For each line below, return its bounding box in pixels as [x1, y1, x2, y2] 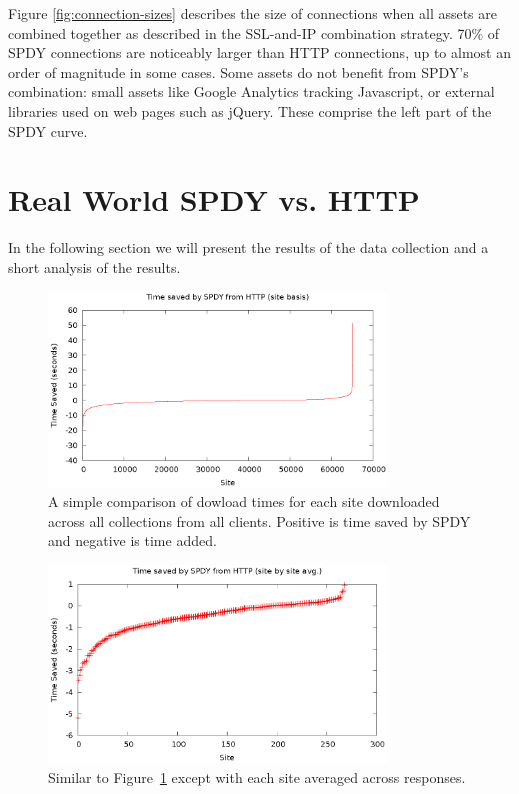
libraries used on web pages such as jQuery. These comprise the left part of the [8, 100, 492, 121]
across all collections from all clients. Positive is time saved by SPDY [48, 510, 471, 531]
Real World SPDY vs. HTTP [8, 179, 420, 220]
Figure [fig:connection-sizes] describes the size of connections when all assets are [8, 3, 498, 23]
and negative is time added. [48, 530, 217, 551]
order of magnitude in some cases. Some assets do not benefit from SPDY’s [8, 61, 469, 82]
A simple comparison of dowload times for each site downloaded [48, 491, 440, 512]
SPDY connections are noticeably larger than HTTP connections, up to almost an [8, 42, 511, 63]
